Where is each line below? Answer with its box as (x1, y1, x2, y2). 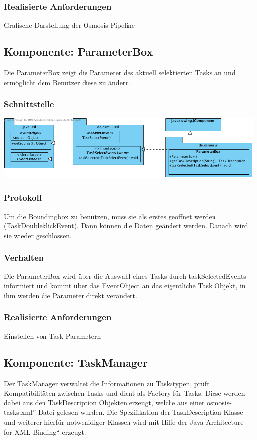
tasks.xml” (4, 407, 36, 417)
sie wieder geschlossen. (4, 230, 72, 240)
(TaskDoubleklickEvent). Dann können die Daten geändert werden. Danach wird (4, 220, 248, 231)
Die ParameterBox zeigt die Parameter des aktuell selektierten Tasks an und (4, 67, 236, 78)
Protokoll (4, 191, 42, 204)
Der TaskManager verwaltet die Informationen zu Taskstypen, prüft (4, 378, 210, 388)
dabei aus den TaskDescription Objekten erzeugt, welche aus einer (4, 397, 205, 407)
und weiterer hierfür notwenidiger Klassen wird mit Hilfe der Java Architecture (4, 416, 244, 427)
